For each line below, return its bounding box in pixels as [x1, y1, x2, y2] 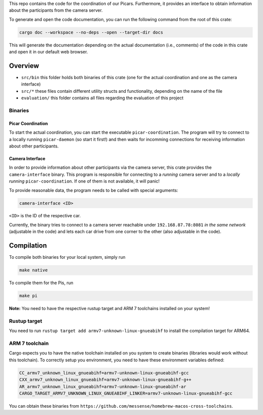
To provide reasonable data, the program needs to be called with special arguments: [9, 187, 178, 193]
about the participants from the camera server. [9, 7, 103, 13]
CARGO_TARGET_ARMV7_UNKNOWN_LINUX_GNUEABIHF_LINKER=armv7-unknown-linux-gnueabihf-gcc [19, 391, 233, 396]
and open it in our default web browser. [9, 49, 88, 55]
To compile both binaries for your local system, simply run [9, 254, 126, 260]
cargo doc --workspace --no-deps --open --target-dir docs [19, 29, 163, 35]
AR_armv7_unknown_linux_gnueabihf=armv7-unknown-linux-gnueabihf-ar [19, 384, 187, 389]
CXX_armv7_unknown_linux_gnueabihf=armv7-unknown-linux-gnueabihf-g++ [19, 377, 192, 383]
